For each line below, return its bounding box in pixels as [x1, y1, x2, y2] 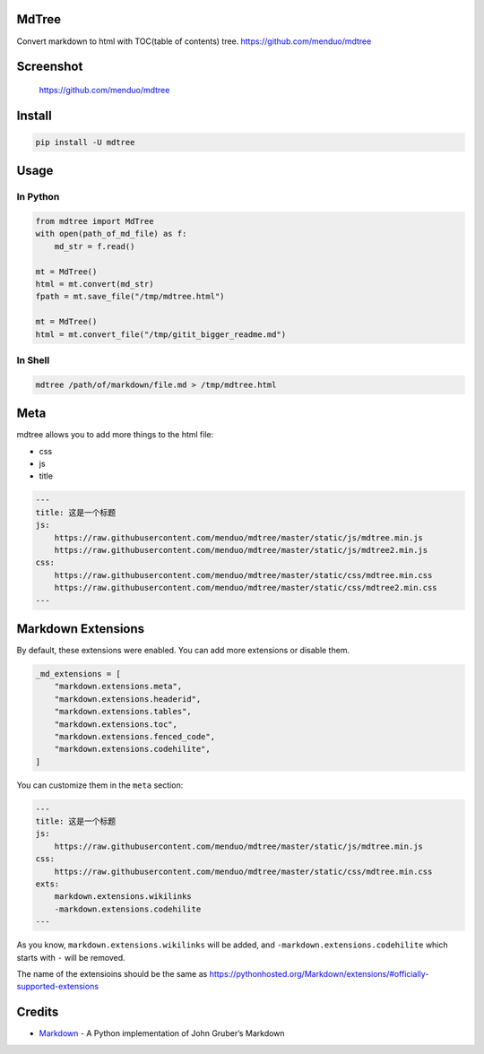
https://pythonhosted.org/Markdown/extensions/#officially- [209, 968, 429, 979]
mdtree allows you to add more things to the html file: [16, 429, 214, 440]
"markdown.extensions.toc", [54, 719, 178, 730]
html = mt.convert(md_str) [35, 279, 154, 289]
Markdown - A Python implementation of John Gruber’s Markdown [39, 1028, 286, 1039]
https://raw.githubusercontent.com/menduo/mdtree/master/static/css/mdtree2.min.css [54, 583, 438, 593]
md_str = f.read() [54, 241, 135, 251]
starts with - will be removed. [16, 952, 125, 963]
